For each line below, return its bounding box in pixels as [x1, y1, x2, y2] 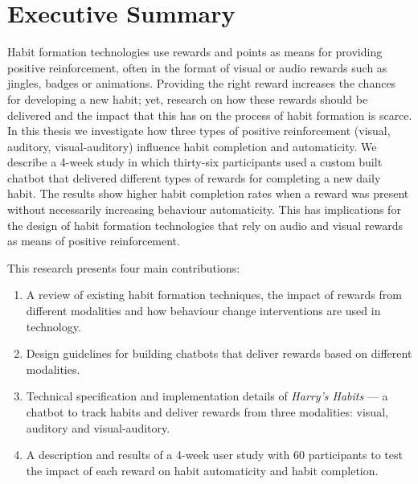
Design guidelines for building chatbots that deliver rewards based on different [26, 345, 412, 362]
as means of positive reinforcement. [7, 232, 180, 249]
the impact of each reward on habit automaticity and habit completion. [26, 461, 379, 478]
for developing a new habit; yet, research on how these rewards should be [7, 90, 368, 107]
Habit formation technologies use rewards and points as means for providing [7, 43, 383, 60]
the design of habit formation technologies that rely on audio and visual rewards [7, 216, 404, 233]
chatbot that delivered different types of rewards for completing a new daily [7, 169, 381, 186]
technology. [26, 318, 81, 334]
